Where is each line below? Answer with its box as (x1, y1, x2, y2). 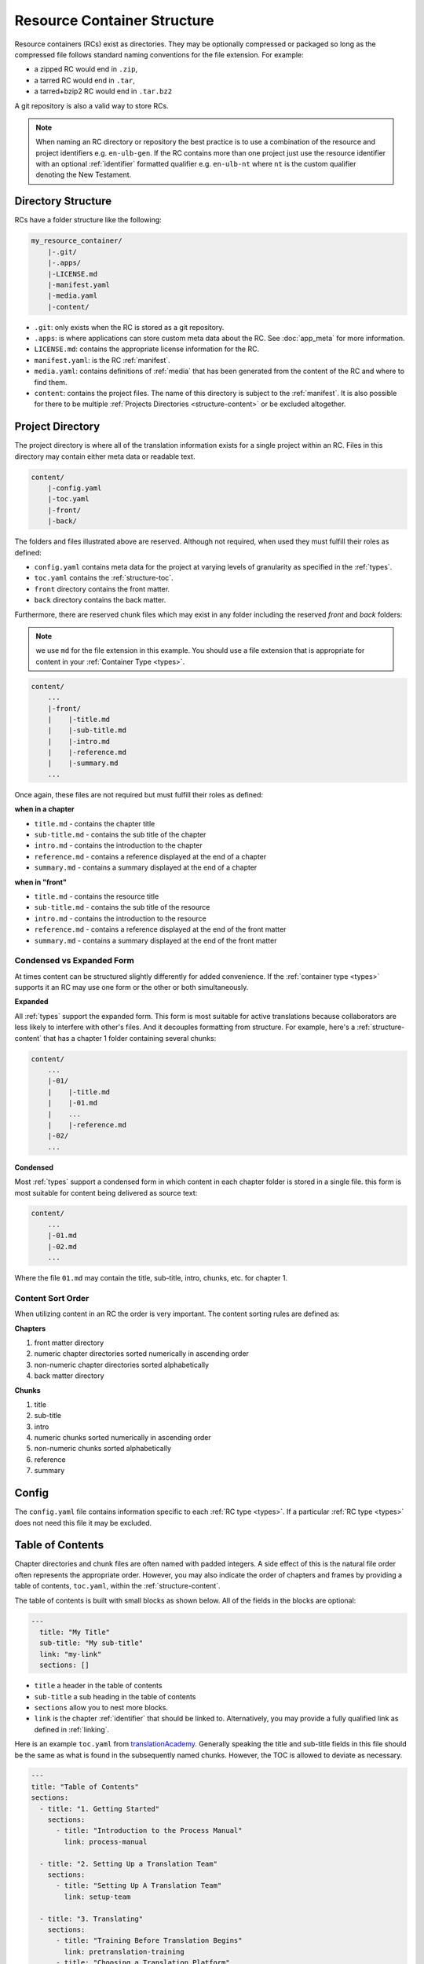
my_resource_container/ (31, 236, 123, 245)
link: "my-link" (39, 1650, 102, 1658)
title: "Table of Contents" (31, 1782, 139, 1791)
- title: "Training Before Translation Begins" (56, 1937, 243, 1945)
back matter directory (34, 1371, 105, 1380)
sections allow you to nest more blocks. (34, 1702, 169, 1712)
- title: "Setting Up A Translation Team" (56, 1882, 222, 1890)
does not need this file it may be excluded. (14, 1518, 152, 1527)
